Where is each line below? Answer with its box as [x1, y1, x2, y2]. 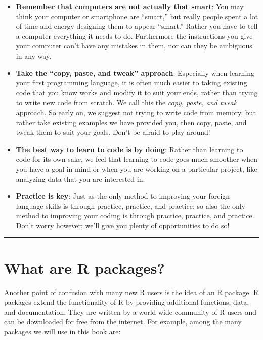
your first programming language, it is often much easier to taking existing [16, 77, 247, 88]
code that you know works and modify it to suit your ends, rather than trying [16, 87, 258, 98]
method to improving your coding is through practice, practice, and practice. [16, 210, 254, 221]
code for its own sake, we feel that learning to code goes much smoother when [16, 154, 257, 164]
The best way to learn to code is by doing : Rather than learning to [16, 143, 243, 154]
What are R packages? [4, 257, 165, 278]
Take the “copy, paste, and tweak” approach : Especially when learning [16, 67, 255, 78]
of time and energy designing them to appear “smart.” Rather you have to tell [16, 21, 258, 31]
